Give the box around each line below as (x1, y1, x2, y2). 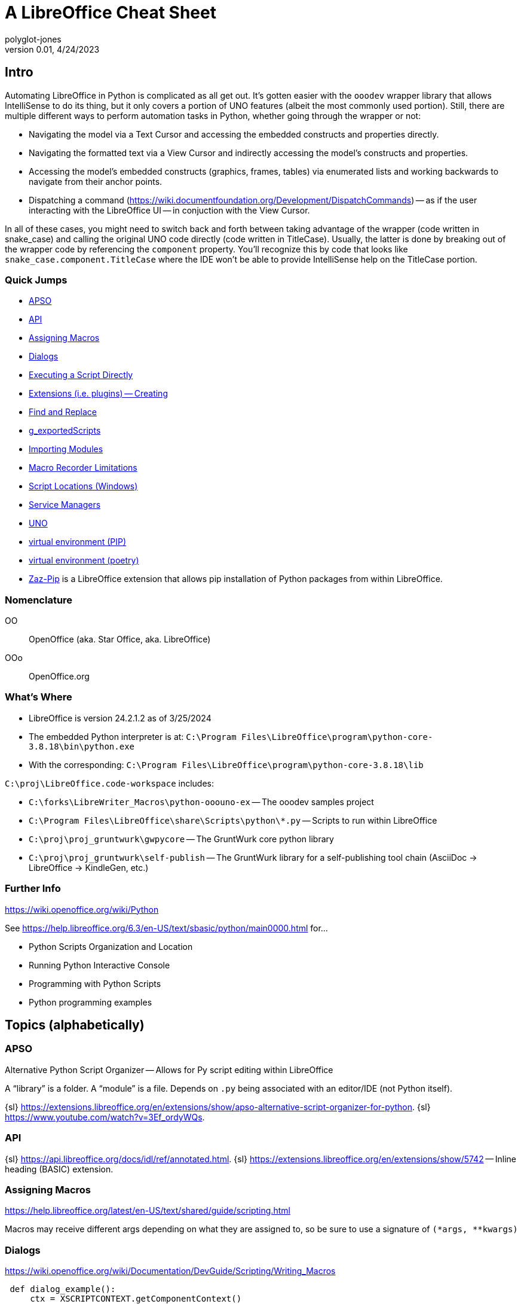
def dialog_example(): (10, 1284, 116, 1294)
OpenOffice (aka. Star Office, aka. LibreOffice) (29, 634, 211, 645)
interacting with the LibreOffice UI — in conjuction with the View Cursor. (29, 205, 310, 215)
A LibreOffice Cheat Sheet (5, 2, 216, 23)
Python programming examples (29, 997, 152, 1007)
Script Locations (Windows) (29, 481, 138, 492)
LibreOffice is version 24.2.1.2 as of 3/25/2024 (29, 712, 212, 723)
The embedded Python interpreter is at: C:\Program (29, 731, 237, 742)
